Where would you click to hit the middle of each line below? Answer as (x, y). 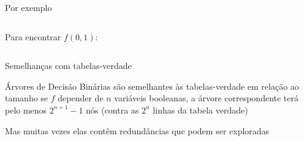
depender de (81, 98)
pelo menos (26, 110)
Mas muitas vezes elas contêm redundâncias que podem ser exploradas (137, 130)
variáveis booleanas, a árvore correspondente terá (207, 98)
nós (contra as (112, 110)
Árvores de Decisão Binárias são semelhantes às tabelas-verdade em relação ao (152, 86)
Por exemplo (28, 7)
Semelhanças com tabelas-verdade (68, 66)
